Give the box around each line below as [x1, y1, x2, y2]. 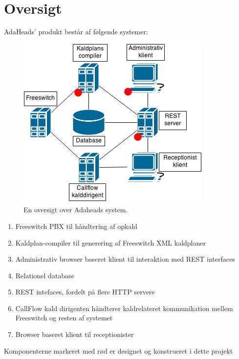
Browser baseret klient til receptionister [15, 329, 134, 339]
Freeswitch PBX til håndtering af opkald [15, 221, 138, 231]
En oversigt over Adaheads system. [23, 204, 128, 215]
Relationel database [15, 270, 74, 280]
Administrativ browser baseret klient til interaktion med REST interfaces [15, 254, 235, 264]
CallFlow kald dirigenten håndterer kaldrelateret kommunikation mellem [15, 303, 233, 313]
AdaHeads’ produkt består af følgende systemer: [4, 26, 148, 37]
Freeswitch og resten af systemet [15, 313, 113, 323]
